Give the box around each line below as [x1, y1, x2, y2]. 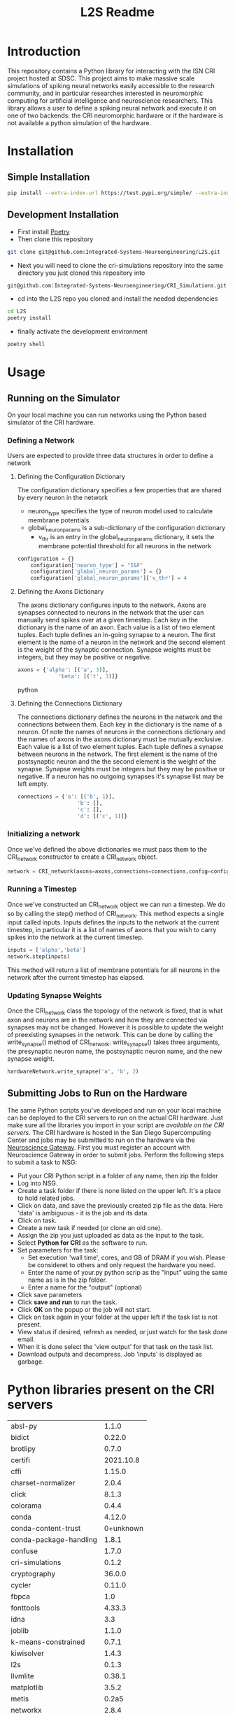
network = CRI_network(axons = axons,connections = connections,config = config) [7, 868, 233, 875]
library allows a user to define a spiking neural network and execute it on [7, 103, 217, 112]
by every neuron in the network [17, 494, 108, 502]
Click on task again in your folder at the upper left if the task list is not [17, 1313, 218, 1321]
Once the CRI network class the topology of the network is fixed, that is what [7, 1006, 223, 1017]
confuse [10, 1546, 38, 1556]
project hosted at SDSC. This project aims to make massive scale [7, 74, 195, 83]
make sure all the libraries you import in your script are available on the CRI [7, 1120, 225, 1129]
